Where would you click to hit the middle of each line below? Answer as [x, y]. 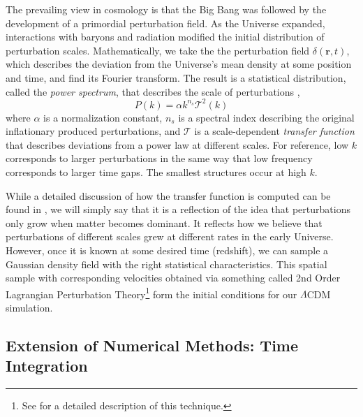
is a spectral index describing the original [266, 117]
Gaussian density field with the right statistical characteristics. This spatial [166, 264]
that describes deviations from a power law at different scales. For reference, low [177, 144]
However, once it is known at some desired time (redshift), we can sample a [167, 250]
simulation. [29, 308]
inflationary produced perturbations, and [93, 131]
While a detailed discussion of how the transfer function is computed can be [168, 195]
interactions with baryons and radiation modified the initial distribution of [165, 37]
